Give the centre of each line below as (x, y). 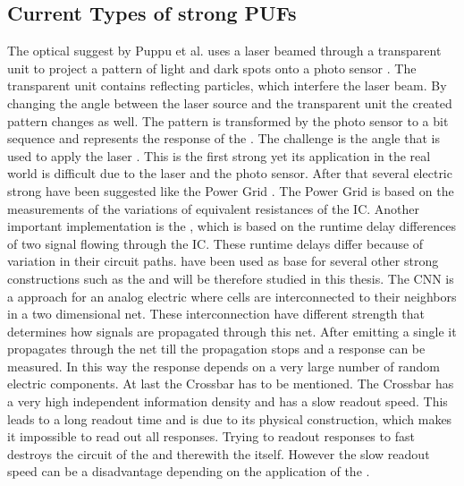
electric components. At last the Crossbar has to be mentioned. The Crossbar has (231, 384)
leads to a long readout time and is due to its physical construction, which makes (230, 418)
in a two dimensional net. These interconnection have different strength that (216, 314)
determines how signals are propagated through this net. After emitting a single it (232, 331)
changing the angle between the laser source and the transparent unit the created (230, 102)
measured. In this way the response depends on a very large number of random (224, 366)
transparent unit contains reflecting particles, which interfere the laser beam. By (227, 85)
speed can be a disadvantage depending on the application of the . (189, 471)
